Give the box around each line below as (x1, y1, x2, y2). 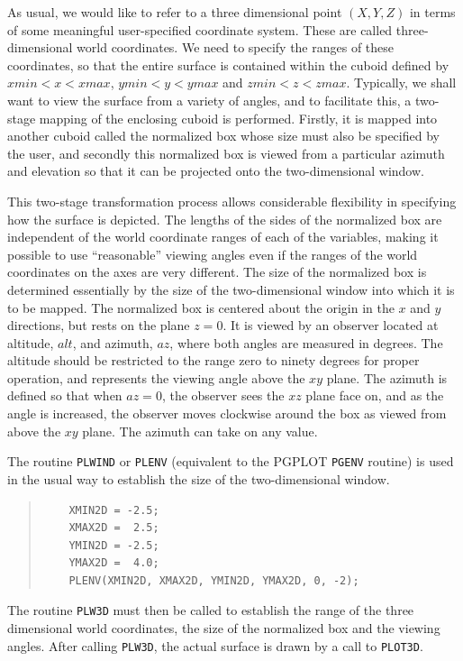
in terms (409, 3, 456, 21)
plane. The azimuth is (326, 368, 448, 387)
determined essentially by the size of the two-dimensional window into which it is (7, 280, 455, 298)
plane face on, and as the (305, 386, 444, 405)
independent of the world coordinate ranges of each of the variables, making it (7, 227, 439, 246)
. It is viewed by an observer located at (222, 316, 439, 335)
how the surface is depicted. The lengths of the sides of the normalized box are (7, 209, 442, 228)
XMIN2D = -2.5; (68, 503, 159, 517)
